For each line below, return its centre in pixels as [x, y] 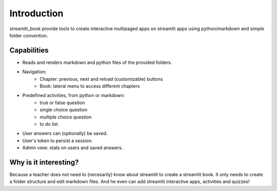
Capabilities [29, 50]
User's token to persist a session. [58, 140]
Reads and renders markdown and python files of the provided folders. [97, 62]
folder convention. [29, 35]
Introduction [36, 13]
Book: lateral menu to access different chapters [90, 86]
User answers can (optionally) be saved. [65, 133]
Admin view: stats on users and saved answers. [73, 148]
